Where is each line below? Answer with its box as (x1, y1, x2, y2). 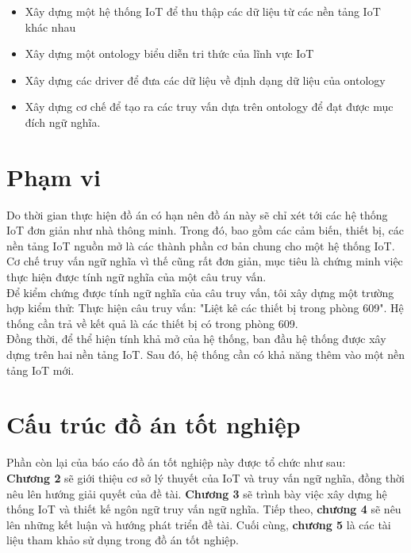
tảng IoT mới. (6, 361, 75, 378)
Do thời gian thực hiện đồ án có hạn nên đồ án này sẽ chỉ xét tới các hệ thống (6, 206, 388, 223)
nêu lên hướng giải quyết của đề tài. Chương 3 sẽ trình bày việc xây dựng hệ (6, 485, 387, 502)
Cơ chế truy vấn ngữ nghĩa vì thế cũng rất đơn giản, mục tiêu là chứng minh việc (6, 253, 403, 269)
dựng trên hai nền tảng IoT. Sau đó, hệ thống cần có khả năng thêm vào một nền (6, 346, 405, 363)
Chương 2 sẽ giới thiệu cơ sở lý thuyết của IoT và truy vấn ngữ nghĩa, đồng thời (6, 469, 405, 486)
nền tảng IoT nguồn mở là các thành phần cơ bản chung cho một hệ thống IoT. (6, 237, 395, 254)
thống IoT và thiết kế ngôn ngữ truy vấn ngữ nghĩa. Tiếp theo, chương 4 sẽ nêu (6, 501, 401, 517)
